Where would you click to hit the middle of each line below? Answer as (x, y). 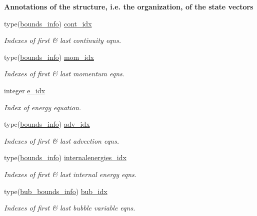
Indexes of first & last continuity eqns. (62, 40)
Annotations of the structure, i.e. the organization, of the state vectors (129, 6)
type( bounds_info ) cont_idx (48, 23)
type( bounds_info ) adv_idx (47, 124)
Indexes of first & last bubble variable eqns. (70, 208)
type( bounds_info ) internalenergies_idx (65, 157)
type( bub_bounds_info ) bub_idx (56, 191)
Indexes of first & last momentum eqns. (64, 74)
